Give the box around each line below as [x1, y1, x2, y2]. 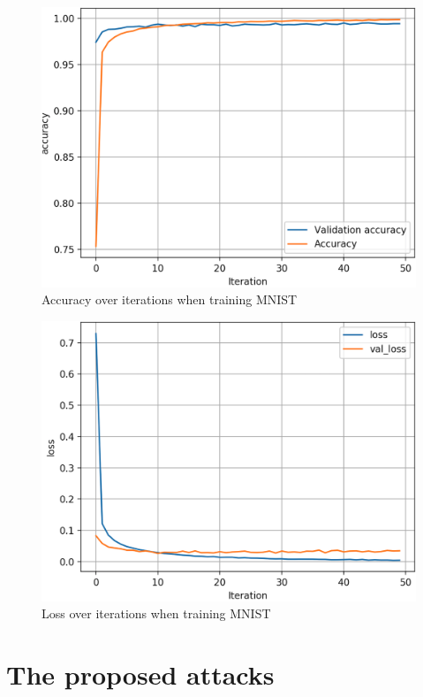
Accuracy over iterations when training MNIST [42, 290, 298, 309]
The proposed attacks [6, 656, 275, 693]
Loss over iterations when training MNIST [42, 604, 271, 623]
